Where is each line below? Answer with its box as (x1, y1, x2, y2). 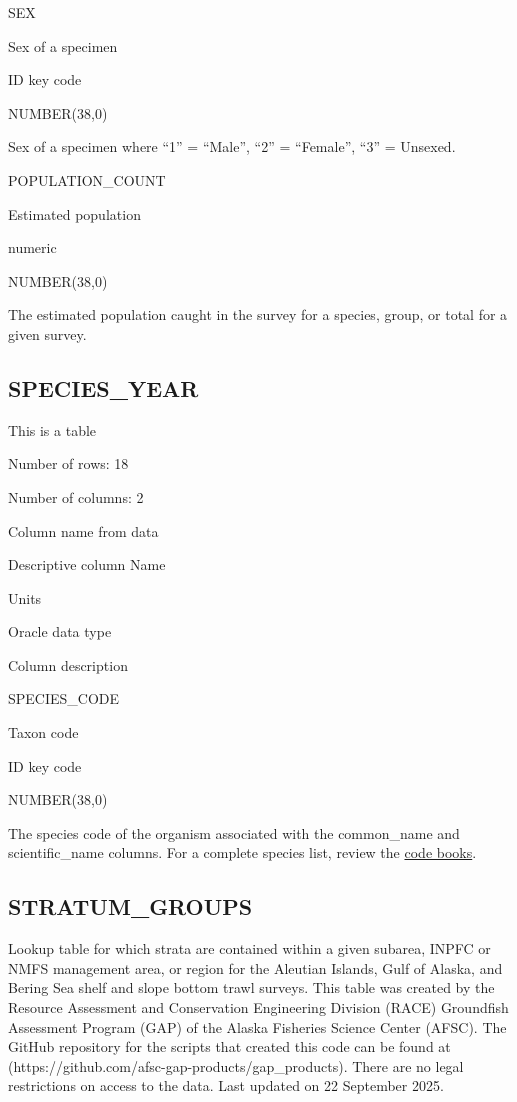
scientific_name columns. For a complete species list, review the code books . (8, 842, 477, 863)
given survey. (8, 323, 87, 344)
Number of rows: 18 (8, 453, 129, 474)
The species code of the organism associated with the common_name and (8, 822, 460, 843)
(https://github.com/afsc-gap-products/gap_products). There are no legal (8, 1055, 464, 1076)
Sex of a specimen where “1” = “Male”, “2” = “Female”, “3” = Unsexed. (8, 136, 456, 157)
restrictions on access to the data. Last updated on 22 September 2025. (8, 1075, 444, 1096)
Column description (8, 654, 128, 675)
